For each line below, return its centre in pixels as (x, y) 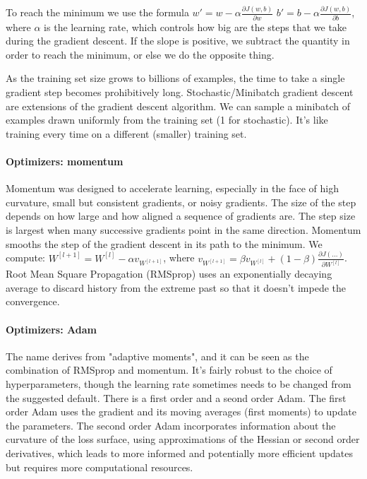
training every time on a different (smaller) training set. (126, 133)
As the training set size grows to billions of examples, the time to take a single (175, 78)
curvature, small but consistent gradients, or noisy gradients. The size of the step (181, 202)
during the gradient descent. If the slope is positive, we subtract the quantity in (178, 41)
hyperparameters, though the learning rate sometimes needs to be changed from (179, 383)
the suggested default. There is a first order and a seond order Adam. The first (176, 397)
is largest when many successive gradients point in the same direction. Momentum (183, 230)
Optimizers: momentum (65, 161)
